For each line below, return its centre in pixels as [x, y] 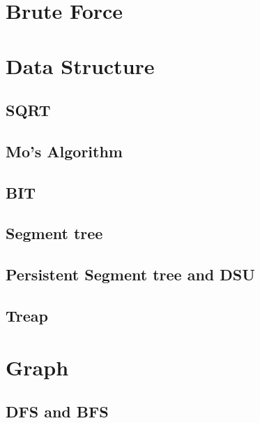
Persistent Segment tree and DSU [130, 274]
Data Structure [80, 65]
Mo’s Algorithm [64, 151]
